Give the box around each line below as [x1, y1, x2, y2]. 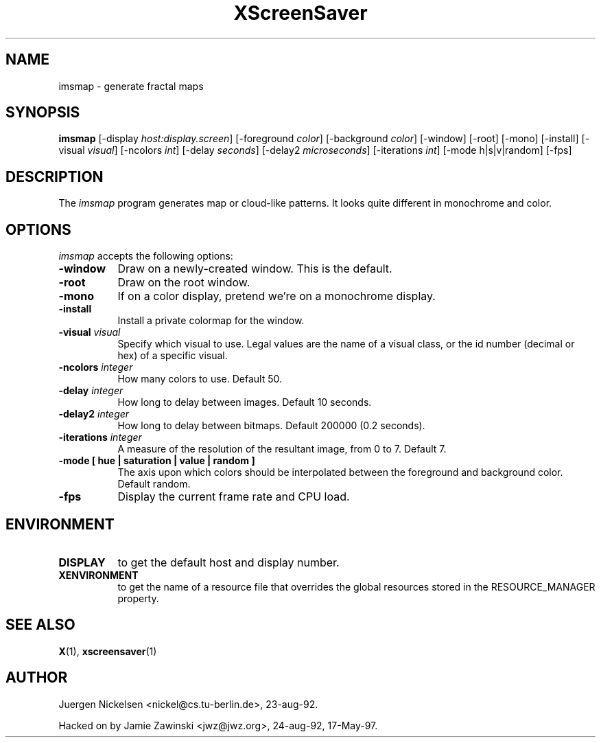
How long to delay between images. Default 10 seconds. [117, 396, 372, 409]
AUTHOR [5, 669, 68, 687]
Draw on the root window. [117, 275, 250, 290]
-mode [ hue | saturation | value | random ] [58, 455, 255, 467]
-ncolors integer [58, 361, 133, 374]
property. [117, 592, 159, 604]
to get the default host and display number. [117, 555, 340, 569]
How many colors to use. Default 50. [117, 373, 282, 385]
